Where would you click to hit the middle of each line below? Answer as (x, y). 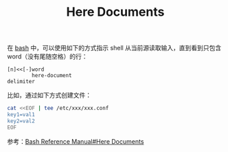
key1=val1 (21, 115)
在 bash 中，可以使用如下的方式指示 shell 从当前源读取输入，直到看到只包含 (114, 48)
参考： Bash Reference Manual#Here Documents (76, 141)
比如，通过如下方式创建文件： (49, 95)
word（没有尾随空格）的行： (47, 56)
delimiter (21, 82)
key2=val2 (21, 121)
